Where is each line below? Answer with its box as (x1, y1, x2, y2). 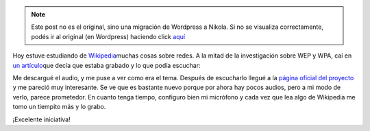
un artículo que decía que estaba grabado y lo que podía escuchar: (12, 61, 201, 69)
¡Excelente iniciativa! (12, 115, 71, 123)
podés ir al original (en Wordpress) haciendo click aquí (31, 32, 185, 40)
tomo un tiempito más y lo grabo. (12, 103, 106, 111)
